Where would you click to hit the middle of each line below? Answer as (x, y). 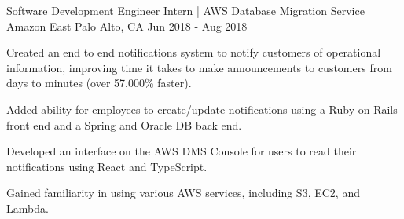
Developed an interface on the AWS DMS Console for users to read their (182, 151)
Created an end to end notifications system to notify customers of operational (194, 52)
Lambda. (28, 208)
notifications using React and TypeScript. (107, 166)
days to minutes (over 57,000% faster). (99, 83)
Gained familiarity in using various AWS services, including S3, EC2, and (183, 193)
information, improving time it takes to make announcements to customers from (199, 67)
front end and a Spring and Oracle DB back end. (124, 124)
